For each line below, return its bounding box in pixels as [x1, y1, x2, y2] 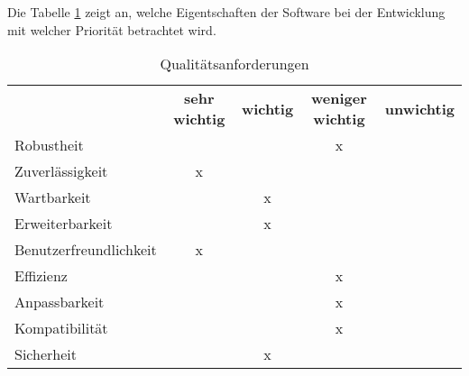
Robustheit [14, 134, 84, 156]
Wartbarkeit [14, 187, 91, 208]
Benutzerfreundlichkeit [14, 239, 157, 261]
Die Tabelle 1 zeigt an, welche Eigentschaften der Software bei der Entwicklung [7, 3, 446, 21]
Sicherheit [14, 344, 77, 365]
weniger [311, 87, 367, 109]
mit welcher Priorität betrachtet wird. [7, 20, 216, 39]
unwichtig [384, 97, 455, 119]
